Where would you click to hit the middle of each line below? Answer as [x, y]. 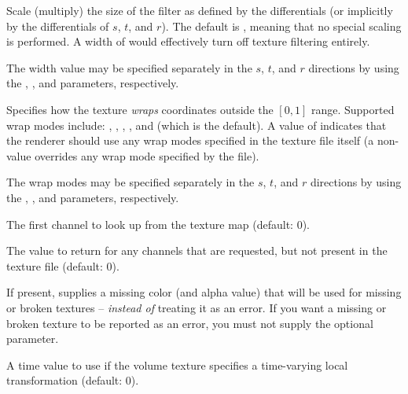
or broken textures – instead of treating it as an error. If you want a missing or [197, 307]
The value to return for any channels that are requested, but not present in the [197, 250]
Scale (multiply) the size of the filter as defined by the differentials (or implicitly [200, 10]
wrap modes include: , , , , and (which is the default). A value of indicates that [197, 125]
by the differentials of [58, 26]
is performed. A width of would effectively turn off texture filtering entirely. [188, 41]
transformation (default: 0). [73, 380]
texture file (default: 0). [63, 265]
